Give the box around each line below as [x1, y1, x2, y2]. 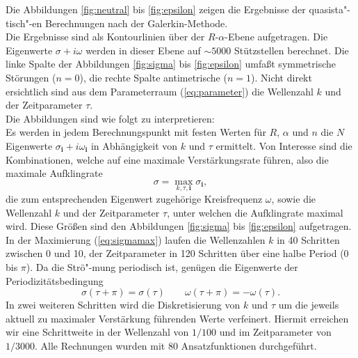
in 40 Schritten [277, 232, 340, 247]
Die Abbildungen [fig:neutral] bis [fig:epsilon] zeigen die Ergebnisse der [6, 2, 306, 16]
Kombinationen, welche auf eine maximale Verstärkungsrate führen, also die [6, 152, 329, 166]
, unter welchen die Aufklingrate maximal [167, 205, 343, 219]
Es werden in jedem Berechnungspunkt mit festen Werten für [6, 125, 266, 139]
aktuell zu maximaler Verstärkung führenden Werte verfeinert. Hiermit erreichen [6, 311, 349, 325]
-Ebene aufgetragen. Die [225, 29, 328, 44]
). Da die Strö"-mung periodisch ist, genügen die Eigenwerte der [26, 259, 298, 274]
